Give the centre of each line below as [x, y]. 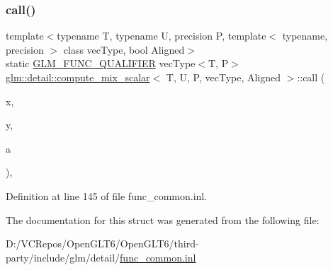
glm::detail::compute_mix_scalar [78, 77]
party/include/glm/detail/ [63, 257]
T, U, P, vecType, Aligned [224, 77]
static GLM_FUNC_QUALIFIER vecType [101, 63]
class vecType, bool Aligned [124, 49]
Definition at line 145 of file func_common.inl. [107, 195]
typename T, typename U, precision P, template [162, 36]
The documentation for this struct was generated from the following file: [163, 219]
